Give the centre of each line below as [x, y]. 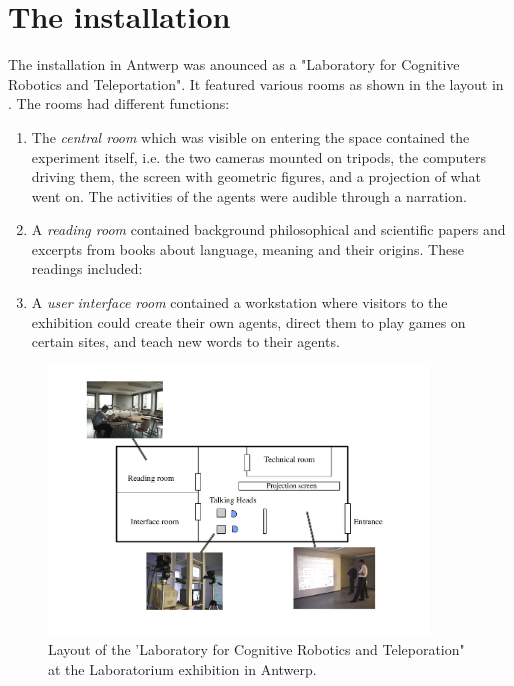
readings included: [87, 268]
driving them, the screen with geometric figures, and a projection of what [256, 176]
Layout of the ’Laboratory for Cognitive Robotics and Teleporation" [256, 649]
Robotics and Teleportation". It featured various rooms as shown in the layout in [256, 83]
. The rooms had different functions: [119, 103]
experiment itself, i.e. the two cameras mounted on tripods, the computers [259, 156]
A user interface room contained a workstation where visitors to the [239, 302]
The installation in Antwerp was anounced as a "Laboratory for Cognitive [234, 64]
